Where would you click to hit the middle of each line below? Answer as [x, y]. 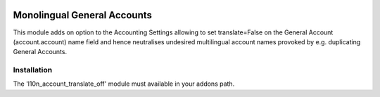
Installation [33, 70]
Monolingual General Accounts [83, 15]
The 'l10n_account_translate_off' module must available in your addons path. [124, 84]
